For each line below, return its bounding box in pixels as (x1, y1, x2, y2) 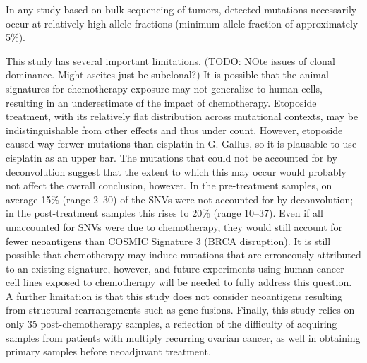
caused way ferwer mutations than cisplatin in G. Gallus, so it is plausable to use (6, 136, 357, 151)
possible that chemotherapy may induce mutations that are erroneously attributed (6, 247, 361, 262)
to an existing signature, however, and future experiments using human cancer (6, 261, 344, 275)
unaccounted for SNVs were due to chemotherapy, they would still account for (6, 219, 343, 234)
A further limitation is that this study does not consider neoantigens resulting (6, 288, 343, 303)
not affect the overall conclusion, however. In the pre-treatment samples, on (6, 178, 332, 193)
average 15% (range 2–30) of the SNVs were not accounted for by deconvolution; (6, 191, 354, 206)
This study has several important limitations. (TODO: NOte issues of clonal (6, 53, 335, 68)
